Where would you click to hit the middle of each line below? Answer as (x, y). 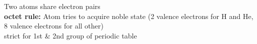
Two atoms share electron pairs (52, 6)
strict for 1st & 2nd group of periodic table (71, 35)
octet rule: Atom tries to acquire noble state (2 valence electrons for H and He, (129, 16)
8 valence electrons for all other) (54, 26)
